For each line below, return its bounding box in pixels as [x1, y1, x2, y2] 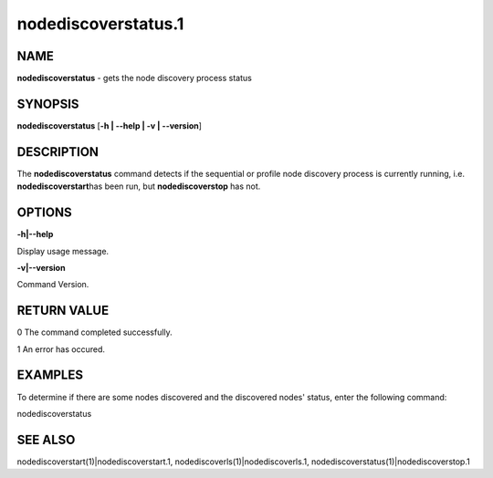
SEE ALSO [16, 431, 76, 447]
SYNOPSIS [16, 96, 79, 111]
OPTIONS [16, 205, 72, 221]
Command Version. [16, 279, 89, 290]
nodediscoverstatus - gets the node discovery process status [16, 73, 253, 84]
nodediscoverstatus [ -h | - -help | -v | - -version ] [16, 119, 203, 131]
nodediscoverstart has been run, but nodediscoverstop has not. [16, 181, 261, 192]
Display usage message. [16, 245, 110, 256]
